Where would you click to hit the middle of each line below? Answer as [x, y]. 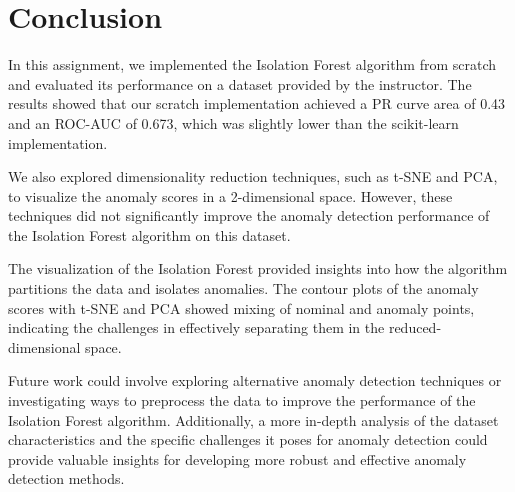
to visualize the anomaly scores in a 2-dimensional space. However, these [230, 195]
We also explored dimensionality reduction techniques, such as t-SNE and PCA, [253, 176]
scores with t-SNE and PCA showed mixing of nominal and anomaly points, [241, 307]
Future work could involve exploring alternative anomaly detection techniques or [255, 380]
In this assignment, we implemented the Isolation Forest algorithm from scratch [252, 64]
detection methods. [66, 478]
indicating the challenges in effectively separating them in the [196, 327]
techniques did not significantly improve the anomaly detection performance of [249, 215]
